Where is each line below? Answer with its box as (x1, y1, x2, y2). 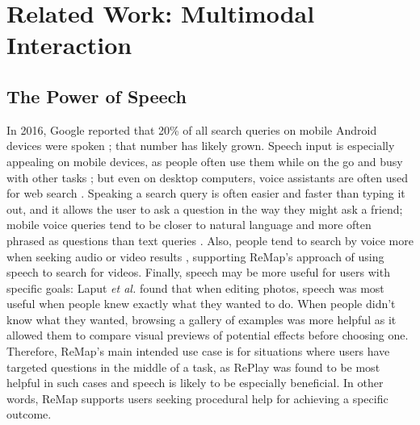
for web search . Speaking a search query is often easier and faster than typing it (6, 185, 405, 202)
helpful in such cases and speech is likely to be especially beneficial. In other (6, 374, 384, 391)
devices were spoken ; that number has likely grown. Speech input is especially (6, 137, 395, 154)
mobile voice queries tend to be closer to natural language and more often (6, 216, 372, 233)
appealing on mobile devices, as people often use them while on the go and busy (6, 152, 403, 169)
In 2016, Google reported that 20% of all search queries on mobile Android (6, 121, 377, 138)
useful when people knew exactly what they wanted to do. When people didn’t (6, 295, 396, 312)
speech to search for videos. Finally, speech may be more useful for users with (6, 264, 390, 281)
